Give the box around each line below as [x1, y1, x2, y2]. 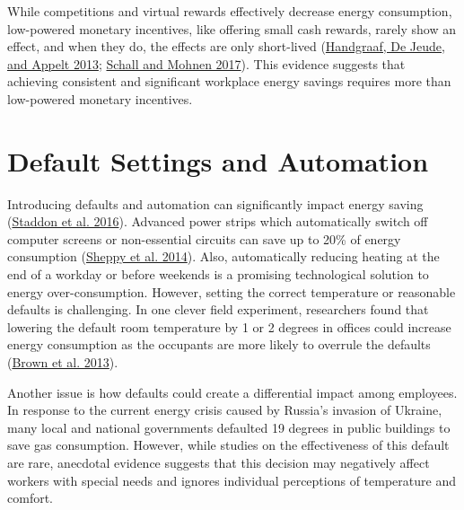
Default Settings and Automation [7, 142, 429, 179]
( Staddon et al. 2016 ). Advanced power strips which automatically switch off [7, 212, 428, 231]
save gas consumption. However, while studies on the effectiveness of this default [7, 435, 450, 454]
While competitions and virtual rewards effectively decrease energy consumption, [7, 2, 452, 20]
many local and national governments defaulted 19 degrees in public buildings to [7, 418, 451, 436]
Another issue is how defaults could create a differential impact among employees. [7, 382, 458, 401]
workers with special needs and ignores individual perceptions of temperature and [7, 470, 456, 489]
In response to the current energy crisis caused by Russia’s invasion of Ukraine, [7, 400, 442, 419]
